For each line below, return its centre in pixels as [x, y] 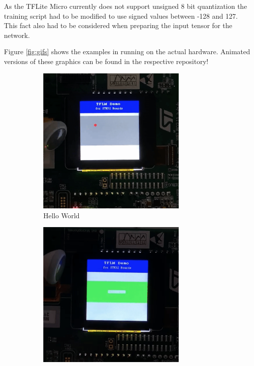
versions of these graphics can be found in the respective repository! [106, 61]
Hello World [62, 215]
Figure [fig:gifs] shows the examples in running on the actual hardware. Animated [127, 51]
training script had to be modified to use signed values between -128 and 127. [121, 16]
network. [17, 35]
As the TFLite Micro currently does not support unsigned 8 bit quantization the [126, 6]
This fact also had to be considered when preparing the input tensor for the [118, 25]
